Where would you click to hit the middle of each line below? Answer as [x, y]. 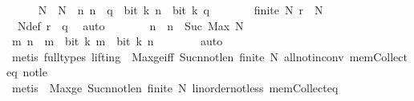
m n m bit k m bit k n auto [117, 41]
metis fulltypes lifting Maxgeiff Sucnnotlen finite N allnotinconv [178, 56]
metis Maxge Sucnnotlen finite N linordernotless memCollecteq [175, 87]
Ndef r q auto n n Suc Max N [130, 25]
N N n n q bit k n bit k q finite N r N [181, 10]
